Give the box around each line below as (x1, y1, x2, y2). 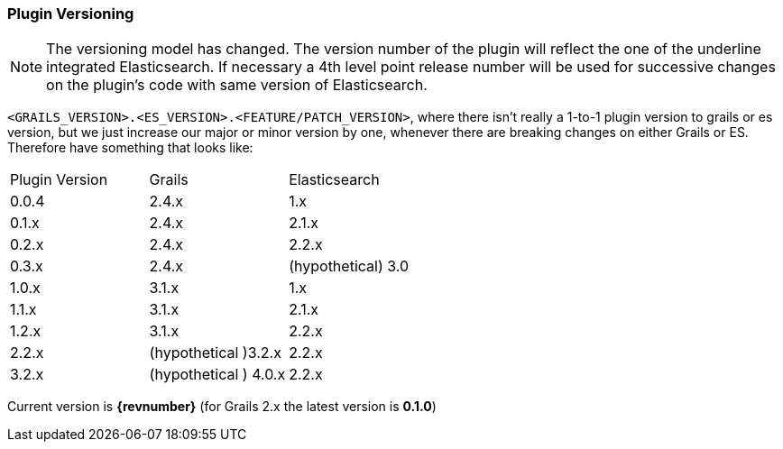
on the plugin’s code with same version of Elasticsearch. (46, 76, 428, 95)
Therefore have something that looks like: (7, 140, 253, 156)
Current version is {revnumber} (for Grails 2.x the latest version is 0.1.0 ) (7, 399, 437, 415)
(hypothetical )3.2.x (149, 344, 281, 362)
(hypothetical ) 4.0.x (149, 365, 286, 384)
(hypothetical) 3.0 (289, 257, 410, 276)
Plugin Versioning (7, 5, 134, 23)
